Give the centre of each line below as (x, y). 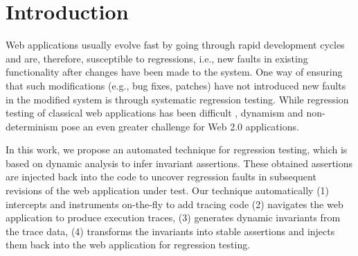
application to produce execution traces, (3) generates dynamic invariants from (173, 217)
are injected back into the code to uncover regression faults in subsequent (161, 177)
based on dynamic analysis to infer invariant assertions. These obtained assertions (179, 163)
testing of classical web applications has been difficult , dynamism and (154, 113)
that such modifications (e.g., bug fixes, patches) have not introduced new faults (176, 85)
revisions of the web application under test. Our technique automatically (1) (168, 190)
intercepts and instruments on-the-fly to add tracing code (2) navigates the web (174, 204)
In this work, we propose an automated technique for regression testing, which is (177, 150)
